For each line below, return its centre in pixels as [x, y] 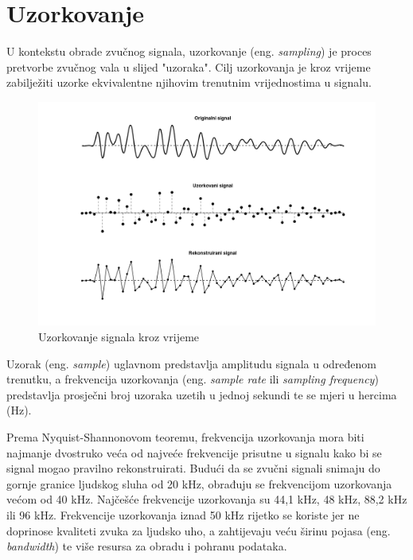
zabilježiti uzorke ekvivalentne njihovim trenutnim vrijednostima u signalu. [189, 82]
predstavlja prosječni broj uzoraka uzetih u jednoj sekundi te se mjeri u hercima [202, 394]
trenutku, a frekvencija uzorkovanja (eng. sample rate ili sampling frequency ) [193, 379]
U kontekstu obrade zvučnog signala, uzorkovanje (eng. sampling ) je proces [189, 51]
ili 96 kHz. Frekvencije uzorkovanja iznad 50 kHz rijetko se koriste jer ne [183, 515]
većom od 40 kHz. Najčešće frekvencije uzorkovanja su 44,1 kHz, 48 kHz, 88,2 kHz [207, 499]
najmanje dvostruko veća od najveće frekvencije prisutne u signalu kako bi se [194, 452]
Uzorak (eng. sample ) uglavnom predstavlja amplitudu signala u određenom [191, 363]
